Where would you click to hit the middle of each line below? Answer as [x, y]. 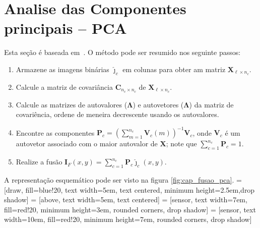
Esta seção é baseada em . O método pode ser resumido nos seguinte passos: [122, 52]
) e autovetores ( [158, 104]
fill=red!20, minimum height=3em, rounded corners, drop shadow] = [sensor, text [130, 209]
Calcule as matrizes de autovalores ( [72, 104]
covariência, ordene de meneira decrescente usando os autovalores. [117, 114]
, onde [202, 132]
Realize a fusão [39, 162]
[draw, [14, 189]
